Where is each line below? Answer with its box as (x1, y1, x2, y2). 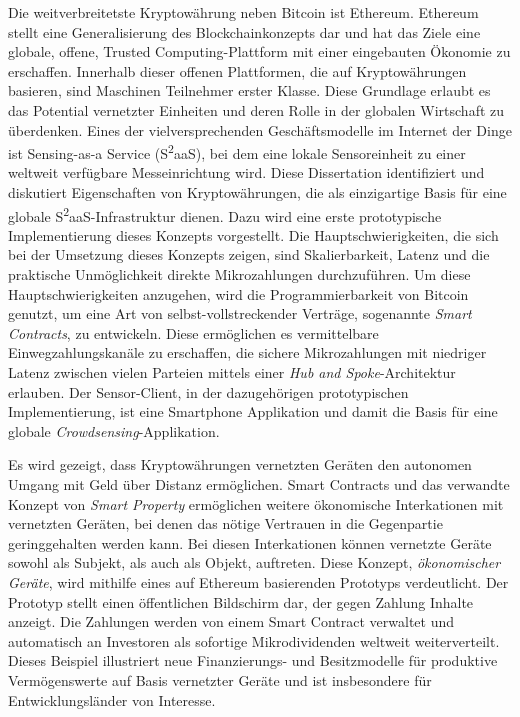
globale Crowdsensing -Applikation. (8, 420, 220, 441)
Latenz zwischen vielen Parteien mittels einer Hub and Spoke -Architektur (8, 362, 456, 382)
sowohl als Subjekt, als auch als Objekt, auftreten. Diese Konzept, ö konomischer (8, 552, 501, 573)
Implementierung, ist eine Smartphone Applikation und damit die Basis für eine (8, 401, 498, 422)
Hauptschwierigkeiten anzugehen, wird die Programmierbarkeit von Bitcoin (8, 283, 469, 304)
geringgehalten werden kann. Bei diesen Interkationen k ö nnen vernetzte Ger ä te (8, 532, 492, 553)
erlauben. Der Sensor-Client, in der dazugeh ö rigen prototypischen (8, 381, 409, 402)
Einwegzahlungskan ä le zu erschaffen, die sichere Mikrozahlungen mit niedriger (8, 342, 487, 363)
